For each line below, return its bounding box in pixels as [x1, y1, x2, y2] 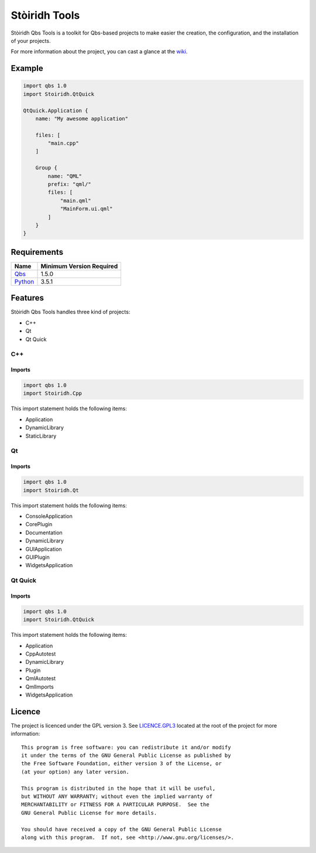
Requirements [11, 247, 64, 257]
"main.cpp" [47, 140, 79, 146]
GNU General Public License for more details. [21, 809, 157, 816]
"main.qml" [60, 197, 92, 204]
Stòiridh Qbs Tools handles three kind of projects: [11, 308, 130, 316]
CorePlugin [25, 521, 53, 528]
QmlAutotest [25, 675, 56, 682]
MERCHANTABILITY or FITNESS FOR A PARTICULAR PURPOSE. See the [21, 801, 210, 808]
